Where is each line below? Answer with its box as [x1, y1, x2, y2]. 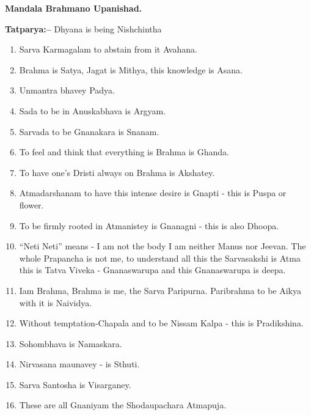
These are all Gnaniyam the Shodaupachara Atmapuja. [19, 398, 227, 411]
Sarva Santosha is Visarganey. [19, 378, 131, 391]
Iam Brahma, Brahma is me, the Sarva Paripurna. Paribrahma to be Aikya [19, 284, 301, 296]
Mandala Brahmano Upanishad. [5, 2, 142, 14]
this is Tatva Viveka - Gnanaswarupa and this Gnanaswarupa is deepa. [19, 263, 286, 276]
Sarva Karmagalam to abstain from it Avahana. [19, 43, 197, 56]
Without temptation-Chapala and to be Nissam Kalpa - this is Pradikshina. [19, 317, 304, 329]
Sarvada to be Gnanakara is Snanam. [19, 125, 159, 138]
